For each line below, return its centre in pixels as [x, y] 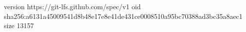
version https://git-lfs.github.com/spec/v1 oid [72, 6]
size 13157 [19, 25]
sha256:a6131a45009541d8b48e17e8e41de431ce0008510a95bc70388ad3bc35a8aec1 [123, 16]
